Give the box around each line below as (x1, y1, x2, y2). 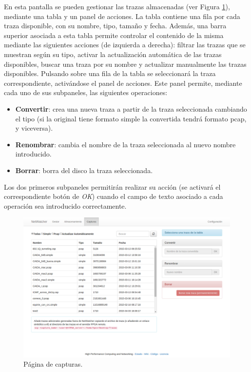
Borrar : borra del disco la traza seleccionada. (15, 165, 153, 175)
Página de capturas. (23, 359, 83, 369)
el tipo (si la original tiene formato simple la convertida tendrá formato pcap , (15, 113, 247, 123)
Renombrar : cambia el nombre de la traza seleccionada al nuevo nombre (15, 139, 236, 149)
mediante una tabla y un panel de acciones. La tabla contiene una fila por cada (4, 11, 240, 21)
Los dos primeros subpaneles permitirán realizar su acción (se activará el (4, 181, 221, 192)
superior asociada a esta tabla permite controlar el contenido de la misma (4, 30, 224, 40)
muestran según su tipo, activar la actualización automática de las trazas (4, 49, 222, 59)
